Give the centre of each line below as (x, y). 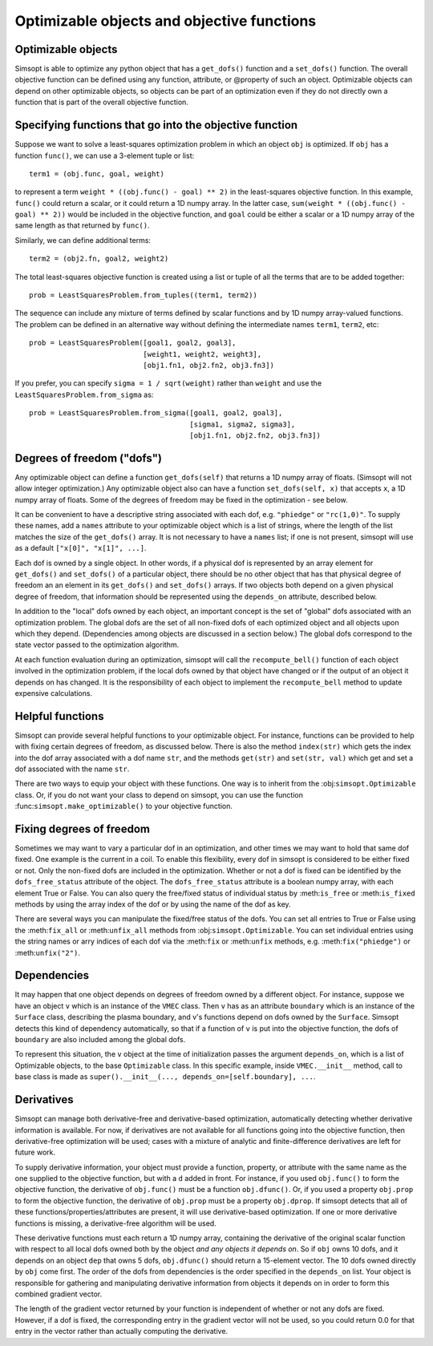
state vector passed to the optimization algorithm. (97, 645)
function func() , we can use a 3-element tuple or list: (105, 156)
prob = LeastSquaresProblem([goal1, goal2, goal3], (133, 343)
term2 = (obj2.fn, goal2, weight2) (99, 259)
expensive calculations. (53, 693)
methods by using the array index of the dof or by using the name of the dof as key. (153, 904)
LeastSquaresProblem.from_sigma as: (84, 394)
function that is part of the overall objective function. (101, 102)
